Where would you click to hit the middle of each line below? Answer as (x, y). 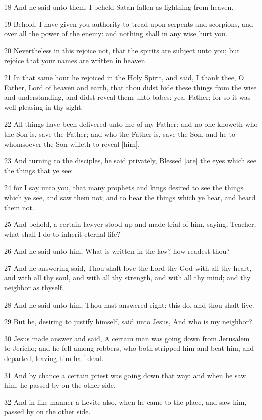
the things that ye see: (39, 170)
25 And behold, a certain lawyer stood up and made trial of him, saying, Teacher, (130, 224)
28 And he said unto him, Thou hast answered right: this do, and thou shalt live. (129, 304)
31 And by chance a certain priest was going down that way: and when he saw (125, 375)
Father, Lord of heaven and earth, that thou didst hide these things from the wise (130, 87)
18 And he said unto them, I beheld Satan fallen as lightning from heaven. (119, 7)
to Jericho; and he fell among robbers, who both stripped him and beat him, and (129, 348)
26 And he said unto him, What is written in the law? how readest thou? (117, 251)
